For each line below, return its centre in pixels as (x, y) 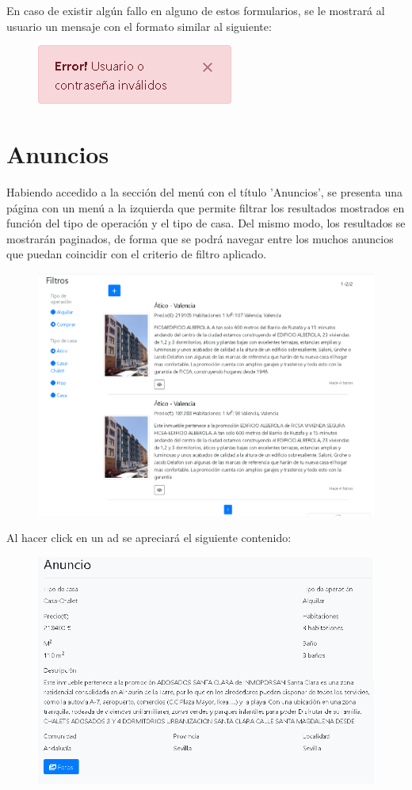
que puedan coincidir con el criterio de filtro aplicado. (137, 254)
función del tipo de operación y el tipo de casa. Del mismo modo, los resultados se (206, 223)
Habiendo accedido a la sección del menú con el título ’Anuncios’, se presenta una (205, 191)
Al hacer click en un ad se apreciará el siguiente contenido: (149, 538)
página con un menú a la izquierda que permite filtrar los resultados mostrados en (206, 207)
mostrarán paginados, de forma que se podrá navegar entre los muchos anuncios (200, 238)
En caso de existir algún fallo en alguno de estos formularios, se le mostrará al (196, 10)
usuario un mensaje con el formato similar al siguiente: (139, 26)
